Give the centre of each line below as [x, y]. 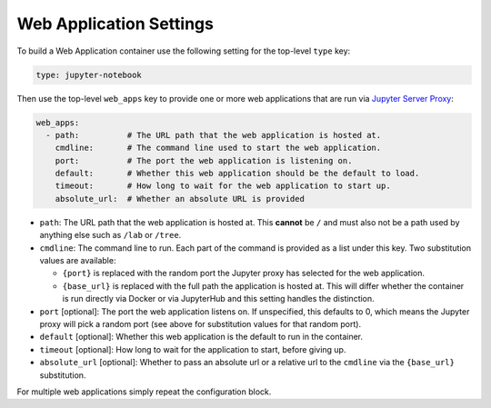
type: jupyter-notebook [89, 75]
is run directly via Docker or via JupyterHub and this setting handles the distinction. [218, 299]
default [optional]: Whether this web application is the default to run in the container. [201, 337]
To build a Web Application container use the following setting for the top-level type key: [184, 51]
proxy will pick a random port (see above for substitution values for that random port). [200, 323]
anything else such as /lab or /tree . [110, 235]
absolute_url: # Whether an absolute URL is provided [180, 199]
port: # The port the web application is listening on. [204, 160]
